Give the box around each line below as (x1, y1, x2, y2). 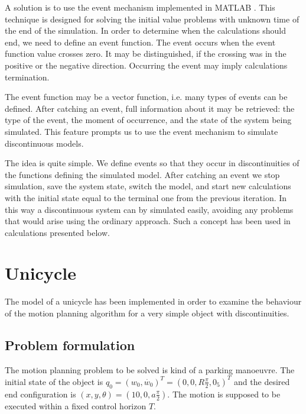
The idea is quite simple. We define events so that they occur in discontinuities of (5, 157, 300, 169)
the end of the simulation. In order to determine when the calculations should (5, 24, 286, 37)
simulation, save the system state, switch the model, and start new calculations (5, 180, 291, 192)
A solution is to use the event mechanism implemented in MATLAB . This (5, 1, 275, 13)
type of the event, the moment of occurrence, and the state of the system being (5, 114, 292, 126)
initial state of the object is (5, 375, 103, 387)
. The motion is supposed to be (167, 387, 281, 400)
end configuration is (5, 387, 76, 400)
